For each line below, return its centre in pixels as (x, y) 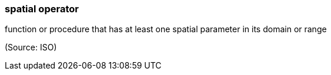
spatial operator (42, 9)
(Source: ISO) (31, 47)
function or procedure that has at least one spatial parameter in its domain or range (166, 29)
